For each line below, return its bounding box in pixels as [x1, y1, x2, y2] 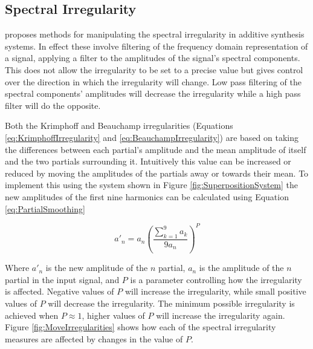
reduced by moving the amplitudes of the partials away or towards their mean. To [5, 166, 309, 179]
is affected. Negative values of [5, 285, 114, 298]
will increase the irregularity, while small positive [124, 285, 306, 298]
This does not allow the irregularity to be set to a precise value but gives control [5, 63, 303, 76]
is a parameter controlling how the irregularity [130, 273, 302, 285]
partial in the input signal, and [5, 273, 120, 285]
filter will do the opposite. [5, 99, 101, 111]
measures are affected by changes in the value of [5, 332, 183, 345]
